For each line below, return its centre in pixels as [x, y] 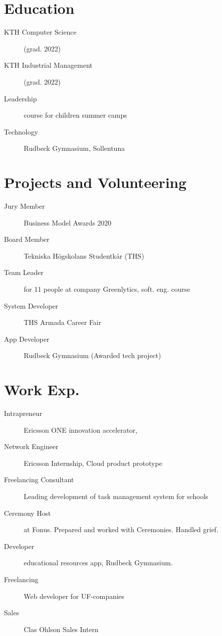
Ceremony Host [27, 513]
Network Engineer [31, 446]
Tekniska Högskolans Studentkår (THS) [84, 255]
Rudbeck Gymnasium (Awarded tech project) [92, 355]
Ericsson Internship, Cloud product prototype [93, 463]
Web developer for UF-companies [74, 596]
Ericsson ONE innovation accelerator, [81, 430]
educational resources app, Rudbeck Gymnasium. [98, 563]
